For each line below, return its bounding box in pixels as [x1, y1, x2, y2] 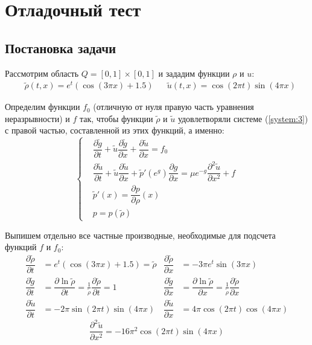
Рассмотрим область [5, 66, 79, 79]
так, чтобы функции [79, 112, 153, 124]
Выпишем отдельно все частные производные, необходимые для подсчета [5, 228, 276, 241]
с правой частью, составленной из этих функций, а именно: [5, 124, 224, 137]
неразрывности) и [5, 112, 70, 124]
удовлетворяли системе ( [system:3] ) [177, 112, 308, 124]
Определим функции [5, 100, 80, 113]
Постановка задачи [5, 38, 116, 57]
